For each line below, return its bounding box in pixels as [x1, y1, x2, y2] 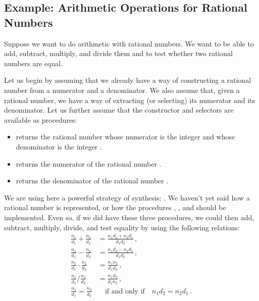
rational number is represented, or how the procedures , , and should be [4, 202, 226, 213]
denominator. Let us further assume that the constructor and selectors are [4, 105, 234, 115]
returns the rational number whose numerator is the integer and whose [16, 131, 235, 142]
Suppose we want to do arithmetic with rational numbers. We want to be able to [4, 38, 254, 48]
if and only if [105, 287, 145, 295]
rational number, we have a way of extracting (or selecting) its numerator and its [4, 94, 255, 105]
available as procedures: [4, 114, 77, 125]
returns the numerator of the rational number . [16, 158, 162, 169]
